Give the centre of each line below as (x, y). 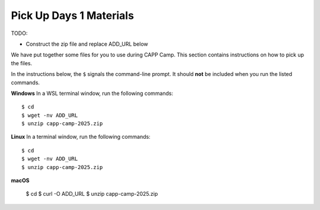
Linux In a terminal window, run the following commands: (81, 137)
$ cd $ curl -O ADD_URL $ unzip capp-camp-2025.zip (92, 194)
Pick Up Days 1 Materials (73, 15)
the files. (22, 63)
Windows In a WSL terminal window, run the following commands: (92, 93)
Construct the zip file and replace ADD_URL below (87, 44)
